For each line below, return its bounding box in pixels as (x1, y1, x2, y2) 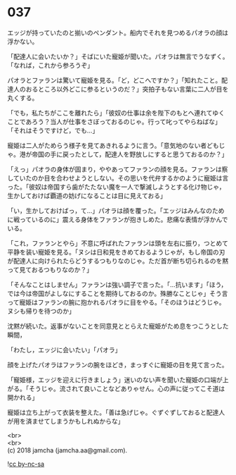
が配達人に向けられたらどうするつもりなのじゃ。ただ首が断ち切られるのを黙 (7, 257, 229, 265)
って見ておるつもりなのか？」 (7, 265, 93, 273)
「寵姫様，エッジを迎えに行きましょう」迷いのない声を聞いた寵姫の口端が (7, 375, 223, 384)
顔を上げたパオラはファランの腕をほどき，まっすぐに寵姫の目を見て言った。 (7, 360, 228, 369)
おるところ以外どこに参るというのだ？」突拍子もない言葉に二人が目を (25, 85, 229, 93)
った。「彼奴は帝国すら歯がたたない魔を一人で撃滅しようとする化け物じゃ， (7, 183, 225, 191)
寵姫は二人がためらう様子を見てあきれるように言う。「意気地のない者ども (7, 141, 219, 149)
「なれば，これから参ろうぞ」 (7, 61, 93, 69)
